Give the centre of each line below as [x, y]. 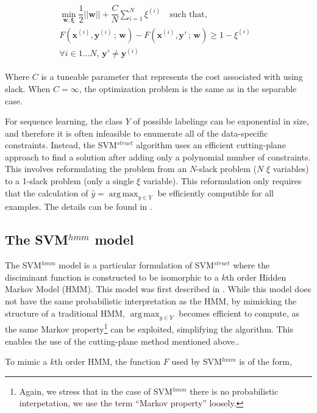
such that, [188, 14]
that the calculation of [47, 192]
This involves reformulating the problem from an [96, 169]
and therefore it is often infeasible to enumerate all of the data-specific [137, 133]
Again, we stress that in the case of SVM [96, 391]
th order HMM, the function [108, 361]
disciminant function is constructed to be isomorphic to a [112, 277]
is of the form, [265, 361]
